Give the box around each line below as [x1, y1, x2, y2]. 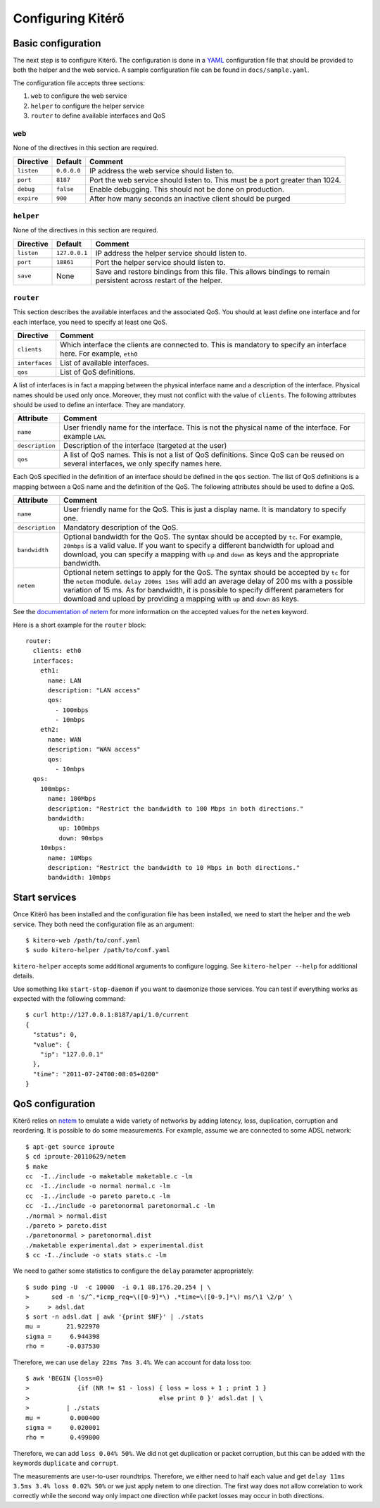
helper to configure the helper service [30, 101, 144, 110]
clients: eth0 [32, 647, 82, 655]
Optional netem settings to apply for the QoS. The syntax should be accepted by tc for [63, 568, 350, 578]
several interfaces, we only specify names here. [63, 459, 222, 468]
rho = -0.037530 [25, 1342, 100, 1350]
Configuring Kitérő [13, 11, 125, 26]
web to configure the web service [30, 92, 127, 100]
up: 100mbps [58, 824, 100, 833]
